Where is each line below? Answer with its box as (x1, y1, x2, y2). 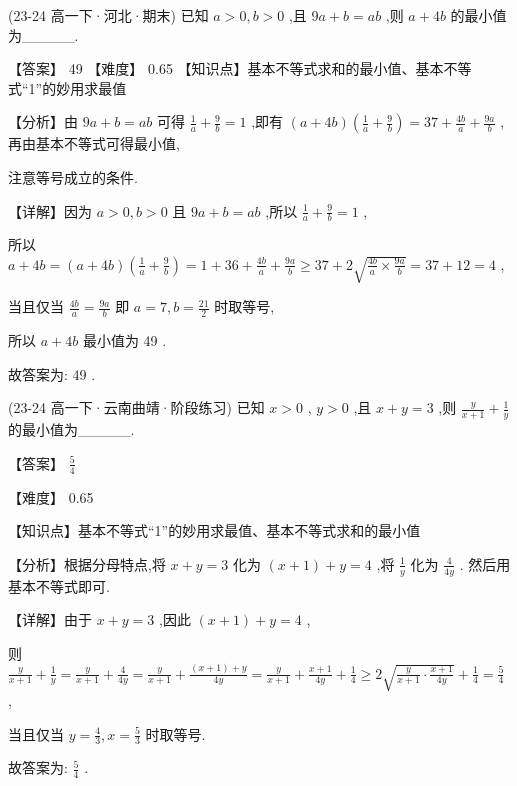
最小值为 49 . (82, 330, 167, 351)
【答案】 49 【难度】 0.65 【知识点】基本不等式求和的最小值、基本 (8, 58, 444, 79)
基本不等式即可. (8, 575, 110, 596)
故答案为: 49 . (8, 363, 96, 384)
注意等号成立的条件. (8, 166, 138, 187)
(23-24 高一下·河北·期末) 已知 (8, 5, 209, 25)
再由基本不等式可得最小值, (8, 133, 180, 154)
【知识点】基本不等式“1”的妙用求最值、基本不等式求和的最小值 (8, 520, 421, 541)
